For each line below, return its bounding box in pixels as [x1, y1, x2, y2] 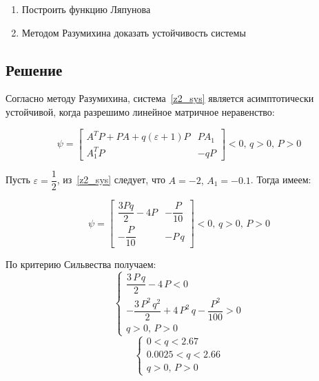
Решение [6, 59, 63, 80]
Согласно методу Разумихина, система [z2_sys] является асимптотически [6, 91, 314, 105]
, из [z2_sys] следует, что [56, 172, 165, 187]
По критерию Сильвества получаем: [6, 257, 156, 271]
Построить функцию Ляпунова [21, 2, 151, 16]
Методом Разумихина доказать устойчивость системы [21, 25, 246, 39]
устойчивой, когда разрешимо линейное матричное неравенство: [6, 104, 275, 119]
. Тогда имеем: [250, 172, 311, 187]
